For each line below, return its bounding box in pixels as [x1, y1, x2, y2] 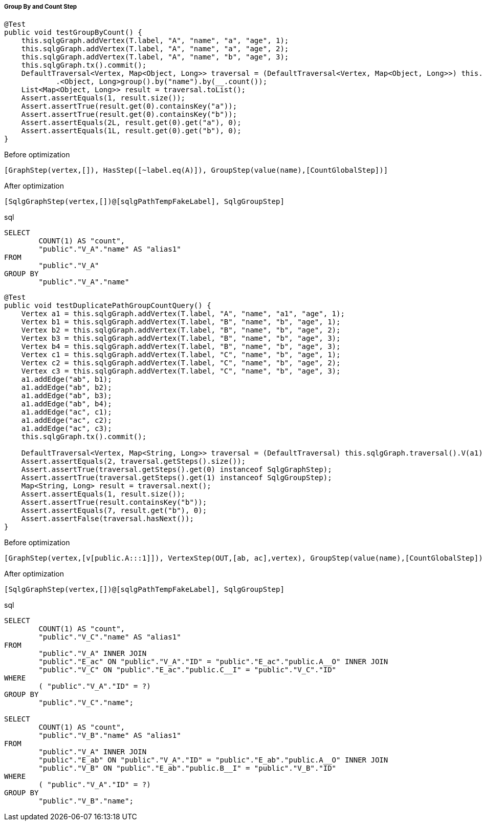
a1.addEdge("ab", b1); [21, 375, 112, 384]
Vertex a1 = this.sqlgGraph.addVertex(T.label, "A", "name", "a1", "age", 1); [21, 310, 345, 318]
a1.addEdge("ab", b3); [21, 391, 112, 400]
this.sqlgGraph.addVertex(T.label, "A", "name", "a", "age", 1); [21, 36, 289, 45]
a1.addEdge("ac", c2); [21, 416, 112, 425]
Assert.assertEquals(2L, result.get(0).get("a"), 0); [21, 118, 241, 127]
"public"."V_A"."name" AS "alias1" [38, 245, 181, 254]
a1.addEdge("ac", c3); [21, 424, 112, 433]
